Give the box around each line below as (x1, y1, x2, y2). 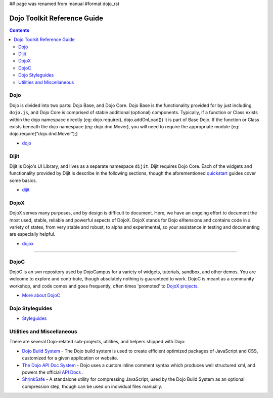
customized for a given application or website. (22, 355, 118, 361)
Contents (9, 27, 30, 33)
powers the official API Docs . (22, 369, 83, 375)
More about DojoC (22, 292, 61, 299)
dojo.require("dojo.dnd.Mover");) (9, 131, 78, 137)
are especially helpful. (9, 231, 56, 237)
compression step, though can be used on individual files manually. (22, 383, 162, 389)
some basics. (9, 177, 37, 184)
